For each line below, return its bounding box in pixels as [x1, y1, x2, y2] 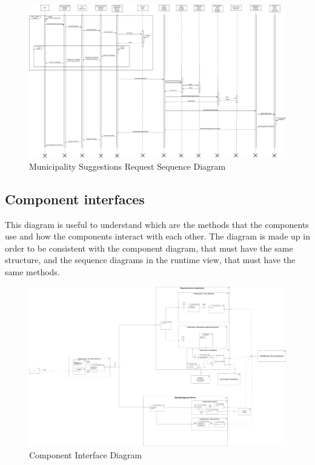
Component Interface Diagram [29, 448, 142, 461]
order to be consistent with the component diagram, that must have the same [5, 241, 293, 254]
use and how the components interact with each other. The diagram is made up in [5, 230, 310, 243]
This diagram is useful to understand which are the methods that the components [5, 218, 309, 230]
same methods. [5, 265, 60, 278]
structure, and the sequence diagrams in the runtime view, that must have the [5, 253, 296, 266]
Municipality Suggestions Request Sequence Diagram [29, 159, 226, 172]
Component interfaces [5, 189, 145, 208]
